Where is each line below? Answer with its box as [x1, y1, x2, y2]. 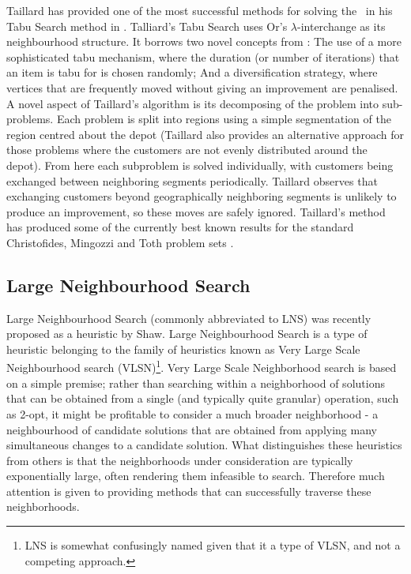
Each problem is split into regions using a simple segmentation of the [56, 111, 391, 127]
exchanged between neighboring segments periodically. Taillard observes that [6, 172, 378, 189]
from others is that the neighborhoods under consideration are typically [6, 452, 353, 468]
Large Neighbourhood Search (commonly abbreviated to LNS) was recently [6, 310, 371, 326]
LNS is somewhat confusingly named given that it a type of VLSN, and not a [25, 537, 401, 553]
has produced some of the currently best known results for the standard [6, 219, 354, 235]
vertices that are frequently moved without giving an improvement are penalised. [6, 79, 398, 96]
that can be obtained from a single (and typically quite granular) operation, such [6, 390, 399, 407]
